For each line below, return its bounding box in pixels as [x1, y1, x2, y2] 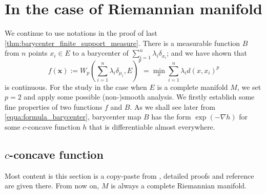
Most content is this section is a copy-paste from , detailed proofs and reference [5, 170, 254, 181]
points [28, 47, 48, 58]
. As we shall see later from [130, 101, 215, 112]
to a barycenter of [72, 47, 129, 58]
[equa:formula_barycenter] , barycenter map [5, 111, 141, 122]
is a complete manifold [157, 81, 228, 92]
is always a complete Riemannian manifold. [111, 180, 247, 191]
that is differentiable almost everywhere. [89, 121, 215, 132]
